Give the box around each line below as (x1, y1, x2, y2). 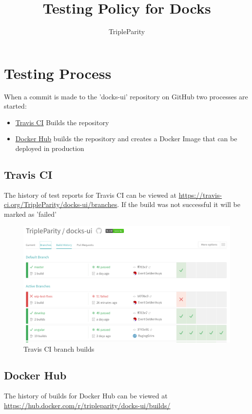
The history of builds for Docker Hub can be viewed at (4, 390, 168, 400)
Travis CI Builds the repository (15, 117, 109, 127)
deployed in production (15, 143, 84, 153)
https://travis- (178, 189, 222, 200)
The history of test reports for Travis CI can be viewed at (4, 189, 176, 200)
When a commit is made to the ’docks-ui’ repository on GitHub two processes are (4, 91, 248, 101)
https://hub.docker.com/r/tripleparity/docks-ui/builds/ (4, 400, 171, 410)
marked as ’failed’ (4, 209, 57, 219)
